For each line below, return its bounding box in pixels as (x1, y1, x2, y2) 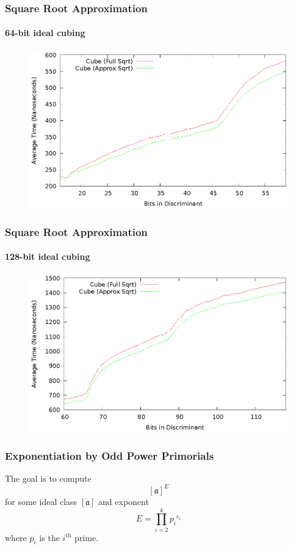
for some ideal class (5, 495, 78, 507)
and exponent (98, 495, 149, 507)
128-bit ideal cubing (5, 250, 90, 263)
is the (39, 531, 60, 543)
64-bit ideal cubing (5, 26, 85, 39)
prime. (74, 531, 99, 543)
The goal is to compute (5, 471, 92, 484)
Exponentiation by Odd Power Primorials (5, 448, 214, 463)
